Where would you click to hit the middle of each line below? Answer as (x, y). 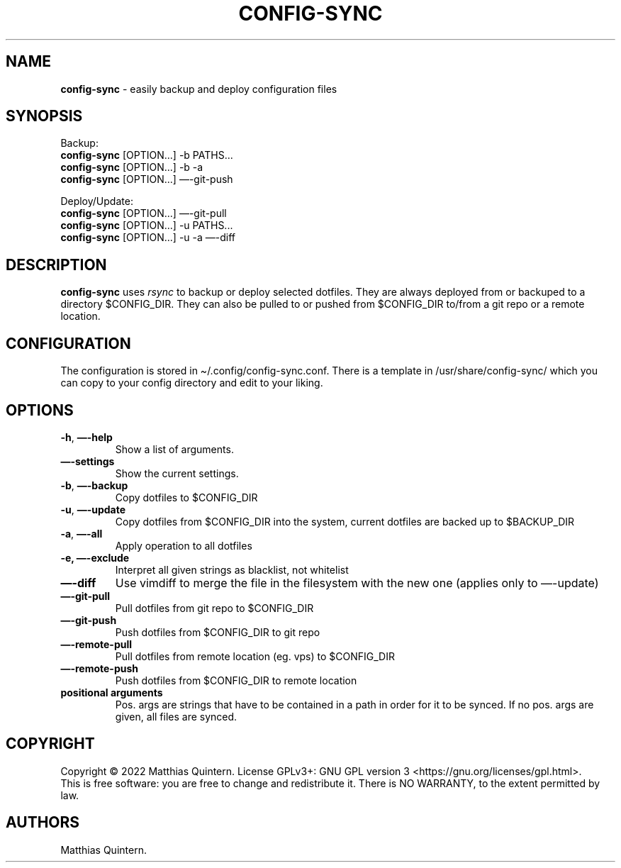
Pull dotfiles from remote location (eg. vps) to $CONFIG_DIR (255, 656)
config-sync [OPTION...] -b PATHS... (147, 155)
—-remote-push (99, 668)
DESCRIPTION (56, 265)
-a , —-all (82, 533)
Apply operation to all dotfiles (184, 545)
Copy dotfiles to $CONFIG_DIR (186, 497)
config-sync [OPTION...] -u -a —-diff (148, 238)
